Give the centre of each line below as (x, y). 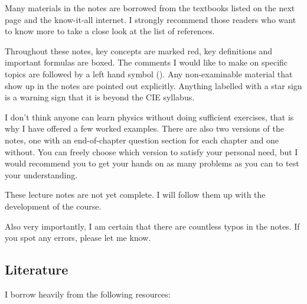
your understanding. (41, 174)
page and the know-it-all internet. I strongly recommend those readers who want (151, 19)
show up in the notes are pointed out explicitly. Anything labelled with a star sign (153, 85)
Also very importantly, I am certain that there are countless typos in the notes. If (152, 226)
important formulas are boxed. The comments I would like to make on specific (146, 62)
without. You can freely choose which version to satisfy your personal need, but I (151, 151)
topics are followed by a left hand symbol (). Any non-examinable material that (149, 73)
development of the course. (53, 206)
